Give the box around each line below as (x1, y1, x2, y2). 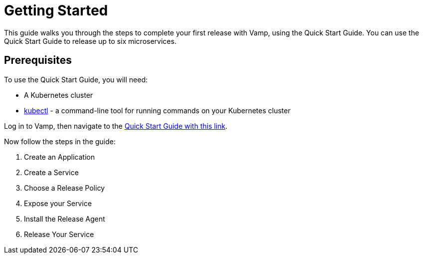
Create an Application (24, 152, 95, 161)
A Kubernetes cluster (24, 90, 93, 99)
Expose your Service (24, 199, 92, 208)
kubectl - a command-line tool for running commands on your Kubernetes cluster (24, 106, 290, 115)
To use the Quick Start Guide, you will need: (4, 75, 148, 84)
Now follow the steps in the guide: (4, 137, 116, 146)
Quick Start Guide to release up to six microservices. (4, 36, 177, 45)
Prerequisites (4, 54, 72, 67)
